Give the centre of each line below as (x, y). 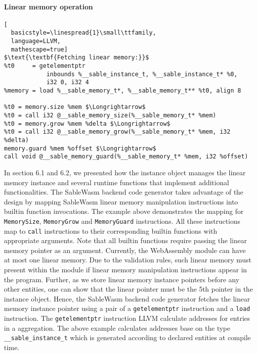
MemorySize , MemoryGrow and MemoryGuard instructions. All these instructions (122, 221)
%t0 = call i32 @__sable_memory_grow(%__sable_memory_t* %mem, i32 (117, 132)
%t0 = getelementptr (45, 66)
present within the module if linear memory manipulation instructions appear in (126, 270)
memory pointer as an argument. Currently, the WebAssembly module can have (125, 250)
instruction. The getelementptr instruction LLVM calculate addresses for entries (127, 318)
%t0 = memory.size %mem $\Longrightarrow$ (75, 107)
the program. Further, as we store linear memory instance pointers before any (122, 279)
